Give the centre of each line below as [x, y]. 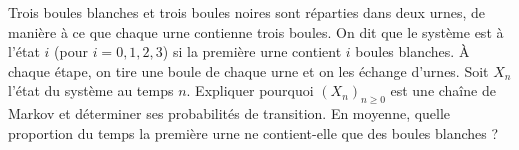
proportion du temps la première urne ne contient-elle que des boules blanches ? [253, 132]
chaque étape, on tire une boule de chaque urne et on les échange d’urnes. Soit [248, 70]
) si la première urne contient [252, 51]
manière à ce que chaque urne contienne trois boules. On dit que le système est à [256, 31]
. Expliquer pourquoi [250, 90]
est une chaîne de [443, 90]
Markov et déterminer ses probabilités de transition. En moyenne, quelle [229, 113]
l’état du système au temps [91, 90]
